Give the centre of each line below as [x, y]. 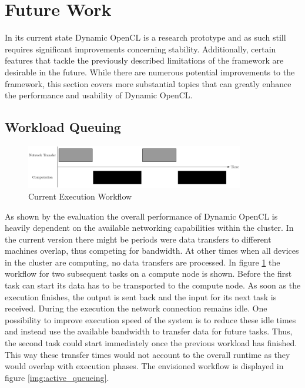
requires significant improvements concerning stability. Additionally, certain [140, 49]
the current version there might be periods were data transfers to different [138, 239]
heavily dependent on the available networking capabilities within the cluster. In [149, 228]
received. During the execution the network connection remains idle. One [136, 308]
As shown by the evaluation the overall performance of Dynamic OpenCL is [141, 216]
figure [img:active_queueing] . [57, 377]
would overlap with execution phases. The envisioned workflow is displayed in [144, 366]
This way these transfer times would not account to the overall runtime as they [148, 354]
